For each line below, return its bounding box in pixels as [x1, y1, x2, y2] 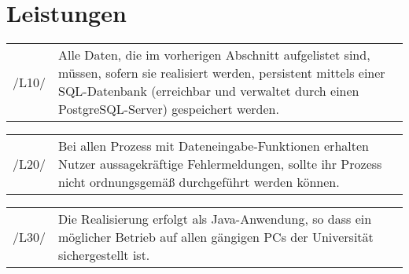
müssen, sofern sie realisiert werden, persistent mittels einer [58, 64, 385, 82]
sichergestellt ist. [58, 246, 150, 265]
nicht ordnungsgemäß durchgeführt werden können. [58, 173, 340, 192]
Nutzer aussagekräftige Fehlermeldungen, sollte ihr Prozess [58, 155, 382, 174]
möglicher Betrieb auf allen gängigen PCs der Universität [58, 228, 374, 247]
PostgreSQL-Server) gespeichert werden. [58, 100, 279, 119]
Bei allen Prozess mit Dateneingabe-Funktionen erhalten [58, 137, 369, 155]
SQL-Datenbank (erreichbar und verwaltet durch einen [58, 82, 359, 100]
